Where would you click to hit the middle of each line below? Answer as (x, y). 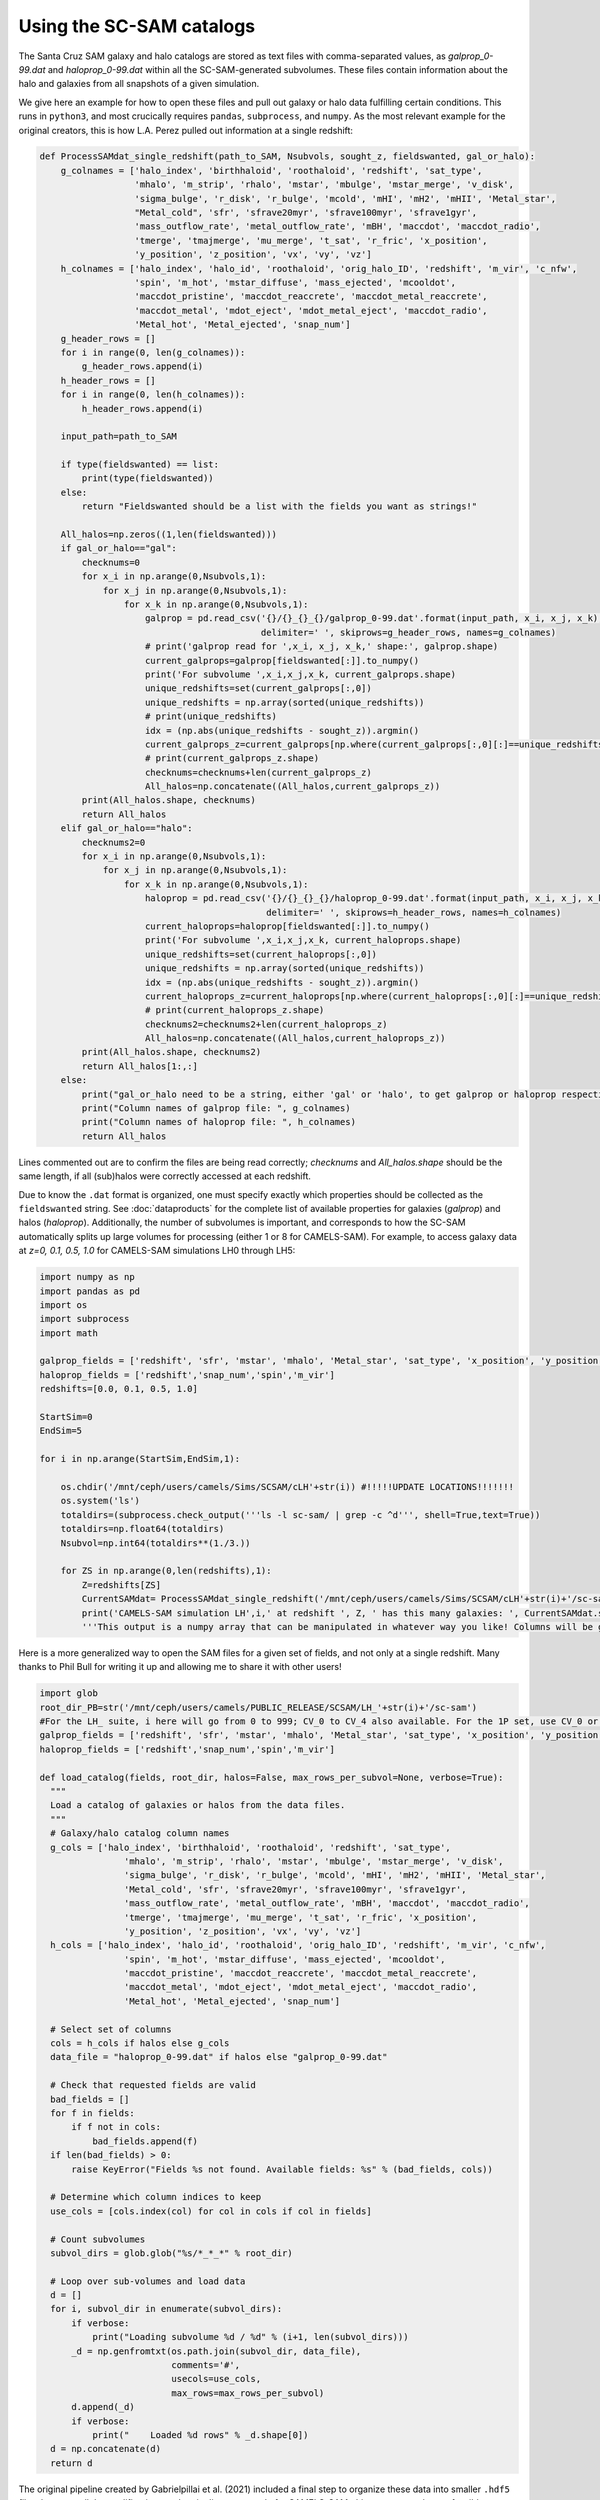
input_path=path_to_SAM (118, 436)
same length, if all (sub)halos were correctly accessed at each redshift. (165, 1176)
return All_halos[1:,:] (140, 1066)
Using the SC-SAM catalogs (137, 26)
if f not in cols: (116, 2127)
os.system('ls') (100, 1501)
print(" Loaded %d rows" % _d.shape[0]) (200, 2434)
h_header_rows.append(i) (142, 408)
